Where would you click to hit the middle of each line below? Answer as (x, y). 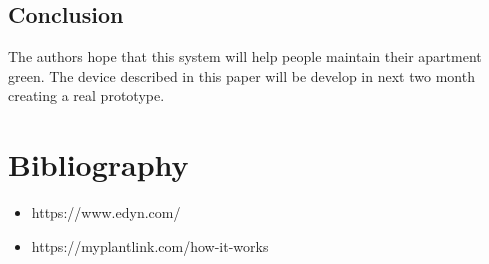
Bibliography (98, 164)
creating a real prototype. (86, 95)
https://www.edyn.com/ (106, 212)
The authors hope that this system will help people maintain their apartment (245, 56)
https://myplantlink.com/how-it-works (150, 245)
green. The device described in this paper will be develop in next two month (241, 75)
